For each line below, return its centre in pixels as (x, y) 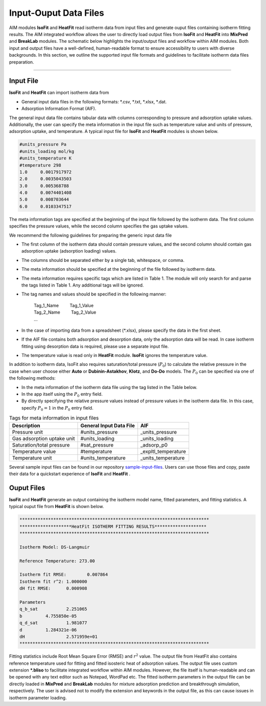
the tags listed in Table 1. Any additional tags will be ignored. (83, 285)
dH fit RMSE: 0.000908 (53, 589)
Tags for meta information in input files (54, 418)
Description (26, 425)
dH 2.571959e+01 (59, 637)
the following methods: (33, 378)
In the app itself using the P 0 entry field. (62, 395)
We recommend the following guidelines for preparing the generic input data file (90, 235)
